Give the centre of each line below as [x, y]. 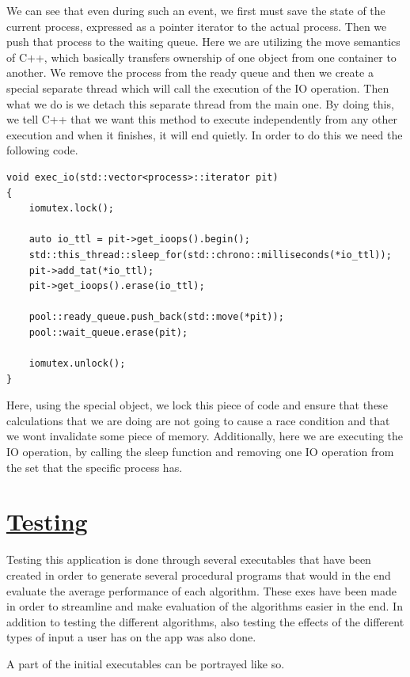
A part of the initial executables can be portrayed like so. [146, 663]
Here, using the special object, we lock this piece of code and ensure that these [197, 405]
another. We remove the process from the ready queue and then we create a [190, 72]
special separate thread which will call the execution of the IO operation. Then [198, 87]
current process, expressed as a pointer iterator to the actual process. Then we [197, 26]
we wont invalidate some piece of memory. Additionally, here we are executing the [205, 436]
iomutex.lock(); [72, 209]
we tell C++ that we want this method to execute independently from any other [202, 119]
